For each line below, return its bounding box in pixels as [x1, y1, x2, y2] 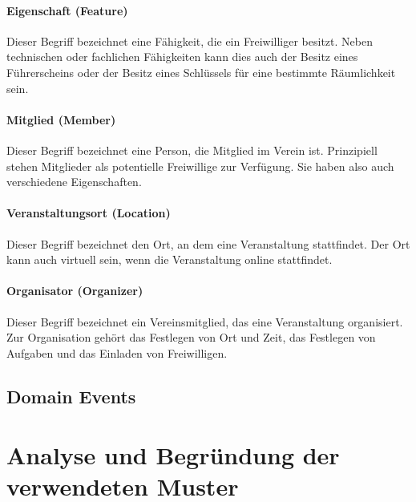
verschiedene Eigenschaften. [6, 173, 142, 190]
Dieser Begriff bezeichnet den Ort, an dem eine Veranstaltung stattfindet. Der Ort [6, 235, 410, 252]
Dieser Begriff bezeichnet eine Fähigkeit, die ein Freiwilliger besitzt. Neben [6, 32, 373, 49]
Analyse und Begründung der [6, 439, 340, 472]
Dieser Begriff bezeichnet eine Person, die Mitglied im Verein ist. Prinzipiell [6, 141, 378, 158]
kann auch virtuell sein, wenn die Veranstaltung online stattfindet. [6, 251, 333, 268]
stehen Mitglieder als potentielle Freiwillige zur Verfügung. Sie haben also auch [6, 157, 394, 174]
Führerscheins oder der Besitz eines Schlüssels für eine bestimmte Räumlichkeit [6, 63, 396, 80]
